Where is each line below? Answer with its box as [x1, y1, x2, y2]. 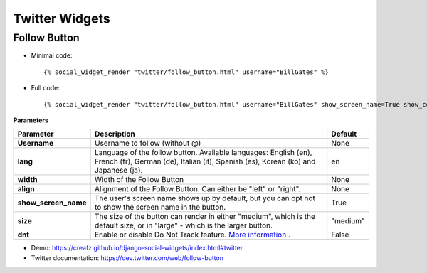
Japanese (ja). [95, 166, 143, 176]
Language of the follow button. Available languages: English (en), [95, 148, 312, 158]
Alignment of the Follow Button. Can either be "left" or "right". [95, 184, 301, 194]
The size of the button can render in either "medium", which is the [95, 212, 316, 222]
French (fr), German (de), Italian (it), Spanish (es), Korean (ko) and [95, 156, 316, 166]
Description [95, 129, 135, 139]
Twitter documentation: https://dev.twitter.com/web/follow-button [31, 253, 224, 262]
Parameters [13, 116, 49, 124]
